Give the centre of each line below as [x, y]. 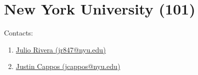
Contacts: [19, 33]
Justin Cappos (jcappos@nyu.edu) [68, 66]
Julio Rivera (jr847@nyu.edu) [61, 49]
